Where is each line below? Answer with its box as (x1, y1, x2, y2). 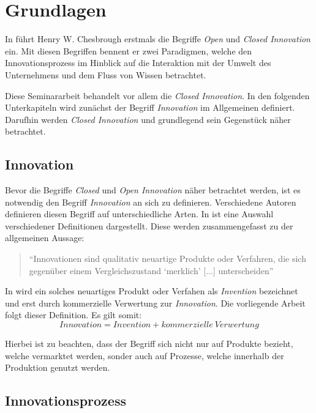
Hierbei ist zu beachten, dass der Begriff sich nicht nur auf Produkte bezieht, (5, 337, 293, 350)
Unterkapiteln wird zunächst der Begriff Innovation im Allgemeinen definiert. (5, 101, 295, 114)
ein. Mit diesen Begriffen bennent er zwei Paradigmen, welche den (5, 44, 252, 57)
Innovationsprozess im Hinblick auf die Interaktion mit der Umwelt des (5, 56, 271, 69)
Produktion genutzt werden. (5, 361, 110, 374)
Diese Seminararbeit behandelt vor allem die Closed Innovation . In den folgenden (5, 89, 310, 102)
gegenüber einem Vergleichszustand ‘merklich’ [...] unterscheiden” (29, 264, 274, 277)
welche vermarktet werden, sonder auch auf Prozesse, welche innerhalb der (5, 349, 284, 362)
